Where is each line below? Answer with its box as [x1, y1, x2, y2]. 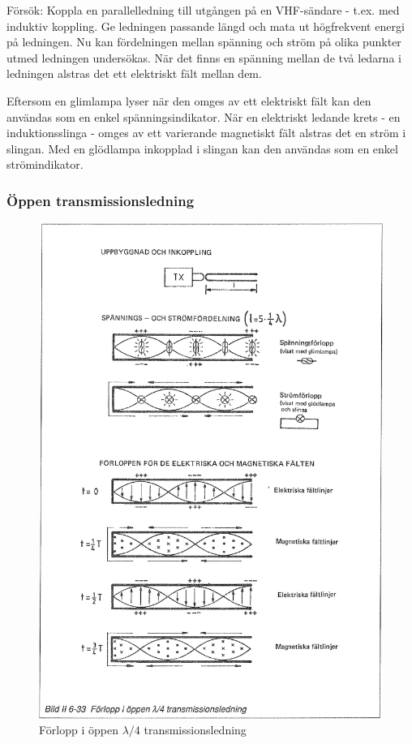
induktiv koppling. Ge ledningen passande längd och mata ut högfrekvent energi [6, 17, 405, 34]
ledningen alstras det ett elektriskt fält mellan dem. [6, 65, 262, 82]
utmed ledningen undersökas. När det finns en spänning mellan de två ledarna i [6, 49, 401, 66]
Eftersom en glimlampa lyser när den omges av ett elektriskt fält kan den [6, 92, 371, 109]
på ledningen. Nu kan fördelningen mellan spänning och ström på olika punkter [6, 33, 401, 50]
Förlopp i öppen [39, 721, 118, 738]
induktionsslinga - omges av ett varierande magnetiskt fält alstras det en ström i [6, 124, 406, 141]
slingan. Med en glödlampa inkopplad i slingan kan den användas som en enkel [6, 140, 398, 157]
